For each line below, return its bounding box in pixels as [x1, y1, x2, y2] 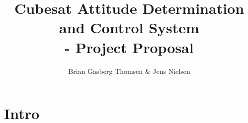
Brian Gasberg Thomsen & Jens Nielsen [68, 65, 190, 76]
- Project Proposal [65, 37, 194, 57]
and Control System [59, 17, 199, 38]
